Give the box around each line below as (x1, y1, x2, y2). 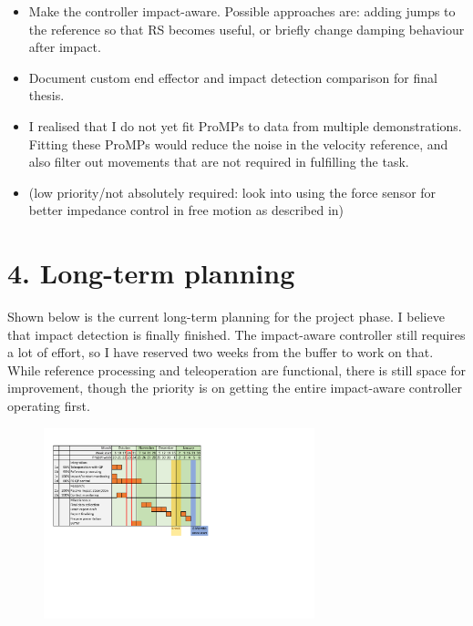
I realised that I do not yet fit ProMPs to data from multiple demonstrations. (28, 116, 462, 135)
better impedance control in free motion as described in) (28, 200, 344, 220)
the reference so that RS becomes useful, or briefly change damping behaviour (28, 19, 465, 38)
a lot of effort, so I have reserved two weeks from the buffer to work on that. (7, 343, 434, 362)
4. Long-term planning (7, 254, 295, 292)
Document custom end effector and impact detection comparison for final (28, 67, 437, 87)
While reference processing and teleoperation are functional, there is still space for (7, 360, 467, 379)
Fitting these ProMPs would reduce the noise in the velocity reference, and (28, 134, 448, 153)
